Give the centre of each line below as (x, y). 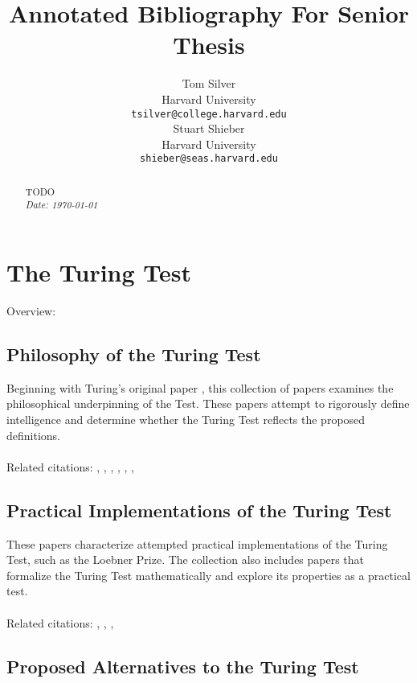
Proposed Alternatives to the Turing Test (183, 666)
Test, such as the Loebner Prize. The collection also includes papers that (186, 560)
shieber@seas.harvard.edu (209, 159)
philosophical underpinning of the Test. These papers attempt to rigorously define (208, 403)
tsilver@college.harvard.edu (209, 114)
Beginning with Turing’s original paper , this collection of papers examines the (200, 387)
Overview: (31, 311)
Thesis (209, 45)
